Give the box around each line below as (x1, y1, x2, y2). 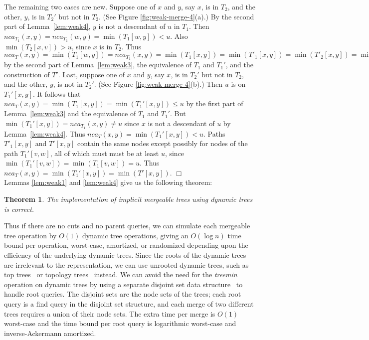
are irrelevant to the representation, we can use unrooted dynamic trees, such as (4, 259, 249, 270)
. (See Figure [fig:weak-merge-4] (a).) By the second (99, 11, 254, 21)
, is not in (53, 79, 83, 89)
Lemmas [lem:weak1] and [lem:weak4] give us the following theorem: (4, 177, 212, 187)
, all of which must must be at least (50, 148, 159, 158)
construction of (4, 69, 50, 79)
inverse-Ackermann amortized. (4, 328, 96, 338)
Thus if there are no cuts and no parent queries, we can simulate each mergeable (4, 220, 250, 231)
